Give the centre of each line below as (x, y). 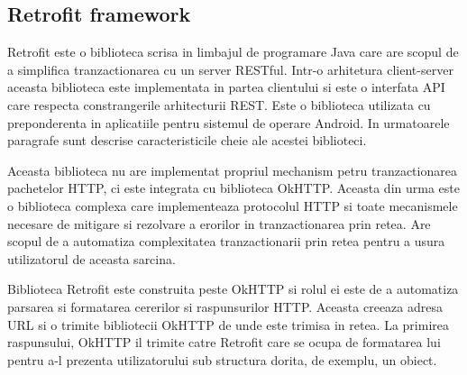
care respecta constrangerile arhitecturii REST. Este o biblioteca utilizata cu (219, 104)
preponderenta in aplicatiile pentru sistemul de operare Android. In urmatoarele (229, 122)
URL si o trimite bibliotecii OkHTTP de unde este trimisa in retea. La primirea (229, 324)
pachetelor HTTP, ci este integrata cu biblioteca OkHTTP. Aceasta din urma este (233, 188)
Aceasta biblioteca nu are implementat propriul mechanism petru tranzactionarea (232, 170)
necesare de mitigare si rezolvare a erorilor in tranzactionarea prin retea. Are (219, 223)
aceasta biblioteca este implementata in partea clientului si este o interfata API (226, 87)
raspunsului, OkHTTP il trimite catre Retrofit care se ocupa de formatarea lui (224, 342)
